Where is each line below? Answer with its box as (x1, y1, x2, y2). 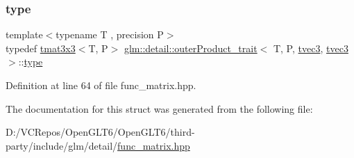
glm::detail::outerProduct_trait (124, 40, 258, 55)
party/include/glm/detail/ (6, 138, 118, 152)
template (6, 27, 43, 42)
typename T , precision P (56, 27, 164, 42)
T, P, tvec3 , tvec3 (273, 40, 348, 55)
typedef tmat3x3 (6, 40, 76, 55)
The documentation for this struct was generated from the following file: (6, 101, 313, 116)
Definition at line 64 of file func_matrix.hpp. (6, 78, 196, 92)
